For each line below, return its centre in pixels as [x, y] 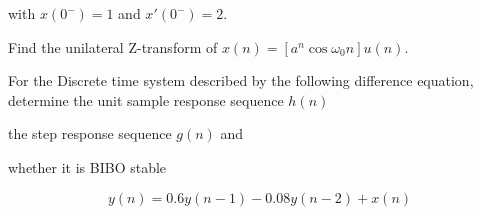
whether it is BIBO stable [87, 166]
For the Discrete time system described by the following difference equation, [241, 80]
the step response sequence [90, 133]
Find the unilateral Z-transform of [113, 46]
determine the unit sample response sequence [146, 99]
